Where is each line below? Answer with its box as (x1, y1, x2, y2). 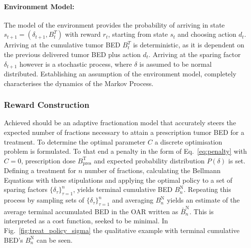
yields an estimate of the (167, 195, 240, 205)
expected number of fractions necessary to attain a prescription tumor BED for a (4, 127, 244, 137)
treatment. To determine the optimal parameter (4, 136, 146, 146)
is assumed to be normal (139, 58, 212, 69)
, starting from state (108, 29, 168, 39)
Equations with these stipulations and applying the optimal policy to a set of (4, 175, 233, 185)
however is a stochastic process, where (19, 58, 132, 69)
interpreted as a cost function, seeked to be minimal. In (4, 216, 168, 226)
